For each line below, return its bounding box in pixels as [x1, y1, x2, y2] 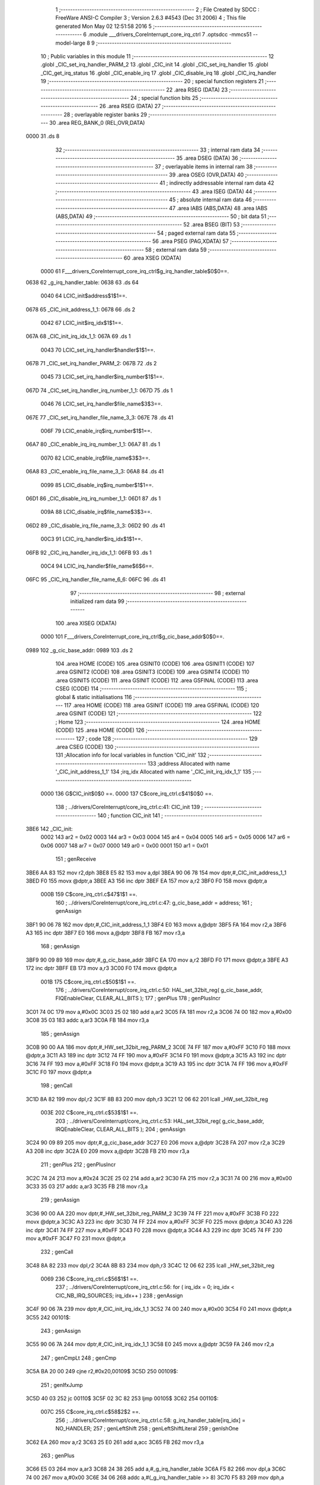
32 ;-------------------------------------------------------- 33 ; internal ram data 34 [55, 146, 261, 153]
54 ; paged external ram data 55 [157, 229, 236, 236]
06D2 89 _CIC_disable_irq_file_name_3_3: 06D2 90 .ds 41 [25, 522, 165, 529]
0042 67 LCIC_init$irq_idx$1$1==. [40, 319, 123, 326]
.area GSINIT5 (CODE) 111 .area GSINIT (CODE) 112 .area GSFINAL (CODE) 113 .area [55, 677, 258, 684]
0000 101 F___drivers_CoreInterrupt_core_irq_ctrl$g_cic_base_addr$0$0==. [40, 633, 225, 640]
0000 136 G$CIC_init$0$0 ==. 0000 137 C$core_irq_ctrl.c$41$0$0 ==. [40, 790, 213, 797]
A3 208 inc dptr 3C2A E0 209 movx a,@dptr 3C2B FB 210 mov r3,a [25, 1147, 190, 1155]
